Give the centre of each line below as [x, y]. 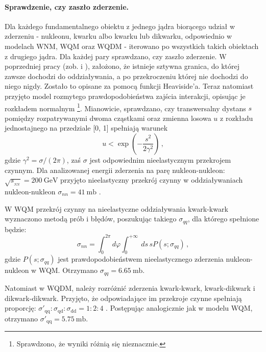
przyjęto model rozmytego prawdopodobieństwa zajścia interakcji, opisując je [125, 96]
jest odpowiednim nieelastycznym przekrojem [160, 159]
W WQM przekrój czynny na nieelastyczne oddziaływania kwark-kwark [116, 208]
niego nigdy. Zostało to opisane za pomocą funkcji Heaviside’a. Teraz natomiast [129, 86]
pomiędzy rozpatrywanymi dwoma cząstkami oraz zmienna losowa [108, 118]
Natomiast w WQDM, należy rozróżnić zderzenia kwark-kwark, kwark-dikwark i [130, 287]
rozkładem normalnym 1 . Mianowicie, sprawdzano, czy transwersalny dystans [125, 107]
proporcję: [20, 308]
